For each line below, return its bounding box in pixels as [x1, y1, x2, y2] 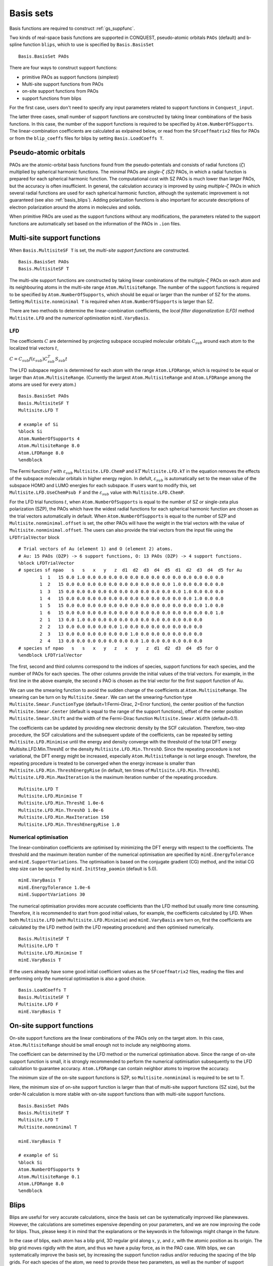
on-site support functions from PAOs [22, 88, 99, 94]
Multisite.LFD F [18, 1002, 59, 1007]
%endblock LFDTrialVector [18, 652, 83, 658]
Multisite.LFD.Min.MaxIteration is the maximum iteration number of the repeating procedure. [9, 774, 218, 780]
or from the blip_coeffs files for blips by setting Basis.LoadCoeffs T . [9, 135, 164, 141]
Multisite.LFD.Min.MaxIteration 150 [18, 814, 109, 820]
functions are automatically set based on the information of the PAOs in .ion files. [9, 220, 181, 226]
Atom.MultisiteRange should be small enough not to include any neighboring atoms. [9, 1042, 192, 1048]
